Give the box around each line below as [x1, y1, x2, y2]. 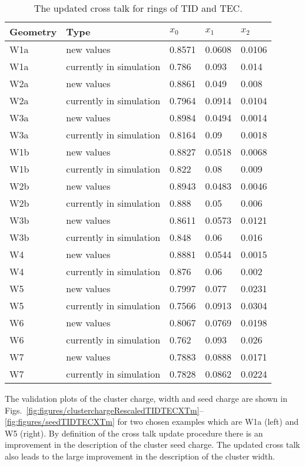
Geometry [9, 25, 57, 38]
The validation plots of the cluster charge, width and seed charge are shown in [5, 392, 287, 404]
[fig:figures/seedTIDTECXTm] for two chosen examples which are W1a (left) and [5, 415, 299, 428]
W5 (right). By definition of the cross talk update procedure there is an [5, 427, 263, 439]
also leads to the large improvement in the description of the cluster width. [5, 450, 275, 462]
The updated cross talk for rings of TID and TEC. [34, 1, 243, 15]
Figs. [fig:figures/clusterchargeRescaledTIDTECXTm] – [5, 404, 204, 416]
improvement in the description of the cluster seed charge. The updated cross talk [5, 438, 300, 451]
